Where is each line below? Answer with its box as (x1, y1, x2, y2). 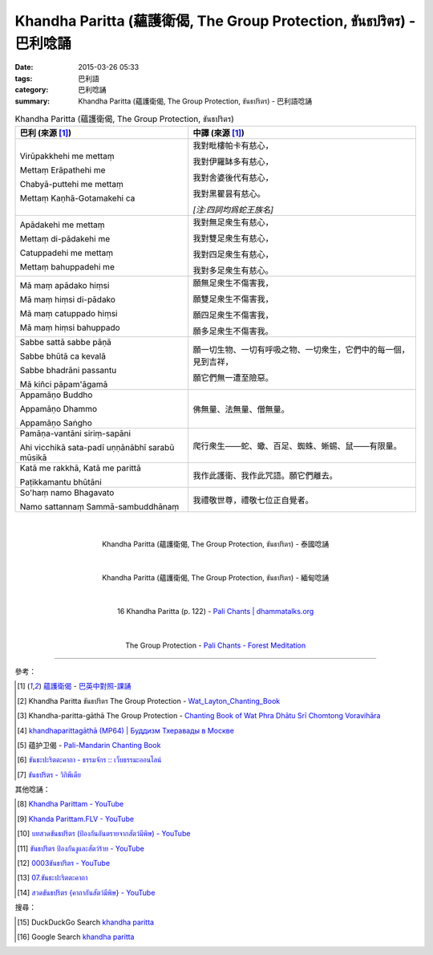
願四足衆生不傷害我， (192, 310, 274, 321)
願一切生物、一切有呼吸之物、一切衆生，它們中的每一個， (192, 344, 411, 356)
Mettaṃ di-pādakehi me (19, 234, 111, 245)
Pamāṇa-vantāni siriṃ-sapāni (19, 428, 132, 439)
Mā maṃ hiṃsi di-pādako (19, 294, 116, 305)
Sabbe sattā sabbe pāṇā (19, 337, 112, 348)
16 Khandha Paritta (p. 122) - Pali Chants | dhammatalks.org (117, 607, 314, 616)
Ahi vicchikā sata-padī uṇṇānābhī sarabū (19, 442, 175, 453)
